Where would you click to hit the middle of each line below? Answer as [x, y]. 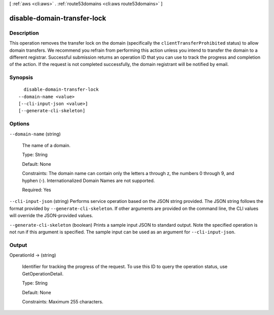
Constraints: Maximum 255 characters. [63, 301]
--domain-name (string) [35, 134]
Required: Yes [37, 190]
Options [20, 124]
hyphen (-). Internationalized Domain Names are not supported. [88, 181]
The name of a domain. [46, 145]
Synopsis [21, 78]
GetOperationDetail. [43, 273]
